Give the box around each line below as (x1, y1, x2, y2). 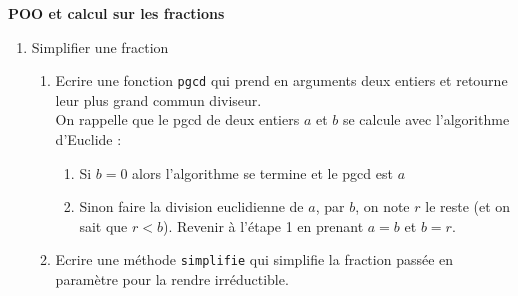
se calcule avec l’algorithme (342, 109, 510, 130)
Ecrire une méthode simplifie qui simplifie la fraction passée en (55, 249, 454, 270)
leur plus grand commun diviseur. (55, 89, 262, 110)
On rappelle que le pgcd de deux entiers (55, 109, 300, 130)
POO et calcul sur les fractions (8, 3, 225, 23)
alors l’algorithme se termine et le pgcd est (132, 162, 393, 183)
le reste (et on (425, 196, 511, 217)
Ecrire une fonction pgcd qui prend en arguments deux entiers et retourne (55, 70, 508, 91)
